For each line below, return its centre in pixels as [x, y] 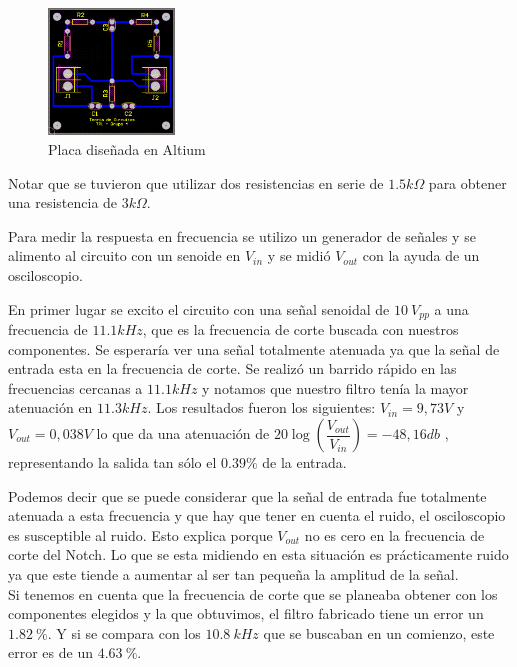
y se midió [299, 255]
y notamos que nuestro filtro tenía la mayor [335, 387]
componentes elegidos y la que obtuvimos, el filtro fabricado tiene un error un [246, 613]
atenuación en [50, 407]
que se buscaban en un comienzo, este [379, 632]
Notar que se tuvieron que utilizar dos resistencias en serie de [196, 182]
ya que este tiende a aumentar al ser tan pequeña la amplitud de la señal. [233, 574]
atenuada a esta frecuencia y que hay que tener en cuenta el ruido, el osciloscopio [257, 515]
